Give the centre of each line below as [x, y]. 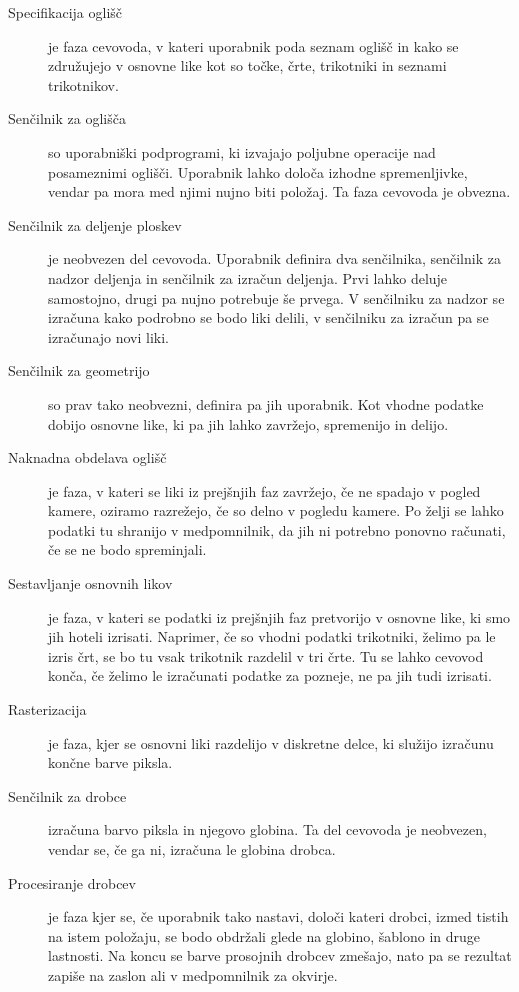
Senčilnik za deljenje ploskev [95, 224]
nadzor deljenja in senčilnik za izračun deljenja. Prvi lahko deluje [248, 277]
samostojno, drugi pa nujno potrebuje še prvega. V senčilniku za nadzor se [276, 297]
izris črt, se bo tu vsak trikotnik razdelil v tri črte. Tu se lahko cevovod [266, 655]
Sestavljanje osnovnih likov [90, 583]
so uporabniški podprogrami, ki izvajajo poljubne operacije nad [242, 151]
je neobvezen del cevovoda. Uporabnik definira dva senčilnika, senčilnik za [274, 258]
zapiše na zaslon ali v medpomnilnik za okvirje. [193, 974]
